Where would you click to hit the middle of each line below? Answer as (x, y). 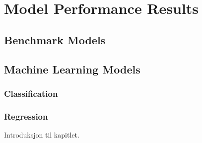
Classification (31, 93)
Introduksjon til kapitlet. (42, 135)
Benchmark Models (55, 39)
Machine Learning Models (72, 69)
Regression (26, 116)
